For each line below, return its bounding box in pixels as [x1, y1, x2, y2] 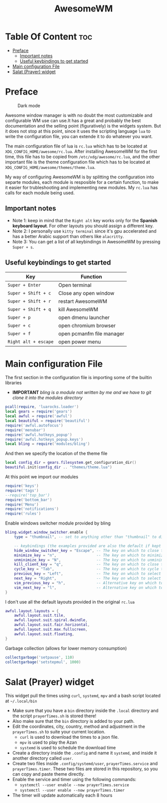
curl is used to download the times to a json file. [19, 734, 119, 740]
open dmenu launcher [58, 314, 110, 321]
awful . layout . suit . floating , [14, 631, 75, 637]
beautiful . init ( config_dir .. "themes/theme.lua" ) [5, 465, 112, 470]
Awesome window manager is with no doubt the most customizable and [5, 112, 153, 118]
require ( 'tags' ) [5, 488, 39, 493]
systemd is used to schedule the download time [19, 745, 116, 751]
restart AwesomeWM [58, 297, 107, 304]
